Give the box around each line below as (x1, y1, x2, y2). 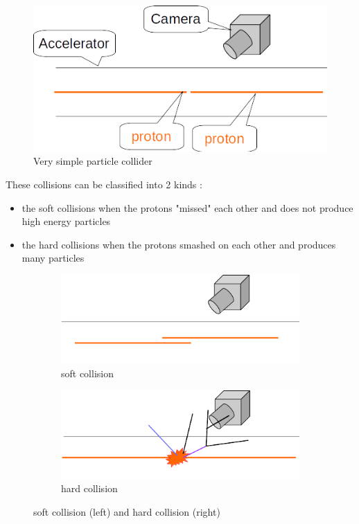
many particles (21, 251, 85, 265)
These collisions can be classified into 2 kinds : (6, 177, 202, 191)
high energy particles (21, 214, 111, 228)
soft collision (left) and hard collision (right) (33, 504, 220, 518)
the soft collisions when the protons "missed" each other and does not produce (21, 200, 353, 215)
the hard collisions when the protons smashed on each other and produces (21, 237, 336, 251)
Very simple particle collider (33, 154, 152, 168)
